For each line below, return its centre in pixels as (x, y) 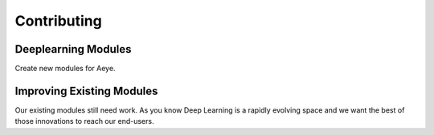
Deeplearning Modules (73, 49)
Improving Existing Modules (86, 91)
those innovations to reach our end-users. (84, 121)
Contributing (58, 21)
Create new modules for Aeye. (65, 69)
